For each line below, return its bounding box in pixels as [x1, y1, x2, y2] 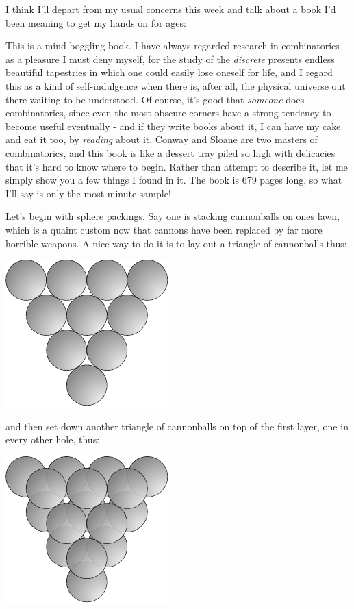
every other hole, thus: [5, 432, 100, 447]
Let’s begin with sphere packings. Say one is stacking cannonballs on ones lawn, [5, 209, 340, 223]
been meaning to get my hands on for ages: [5, 15, 186, 29]
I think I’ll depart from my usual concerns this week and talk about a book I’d [5, 2, 336, 16]
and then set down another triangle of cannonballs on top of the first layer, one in [5, 419, 349, 433]
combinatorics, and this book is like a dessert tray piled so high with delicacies [5, 145, 336, 160]
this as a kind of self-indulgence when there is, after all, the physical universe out [5, 78, 346, 92]
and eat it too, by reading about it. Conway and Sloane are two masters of [5, 132, 318, 147]
